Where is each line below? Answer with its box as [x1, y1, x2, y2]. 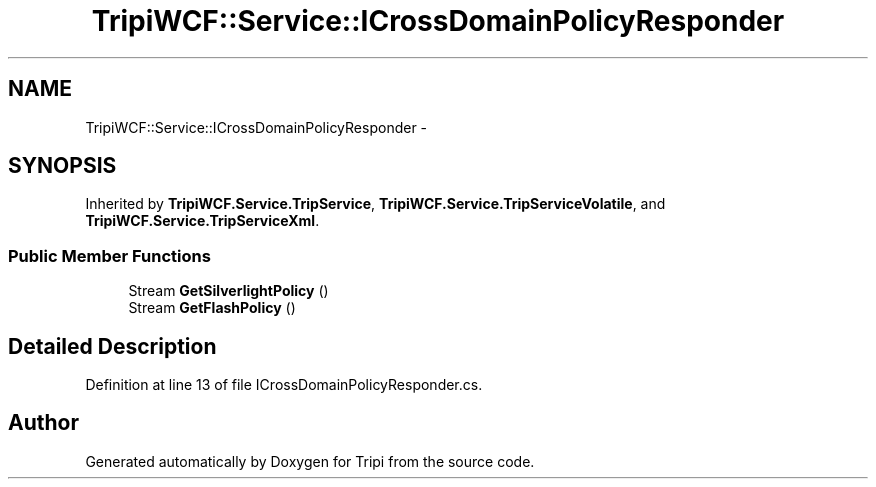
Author [8, 410, 79, 436]
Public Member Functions [8, 245, 211, 266]
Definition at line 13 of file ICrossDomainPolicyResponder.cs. [85, 376, 483, 394]
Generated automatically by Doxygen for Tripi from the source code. [85, 452, 535, 470]
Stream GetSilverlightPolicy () [128, 282, 329, 300]
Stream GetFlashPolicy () [128, 299, 296, 317]
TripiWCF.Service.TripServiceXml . [85, 212, 320, 230]
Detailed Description [8, 333, 217, 359]
